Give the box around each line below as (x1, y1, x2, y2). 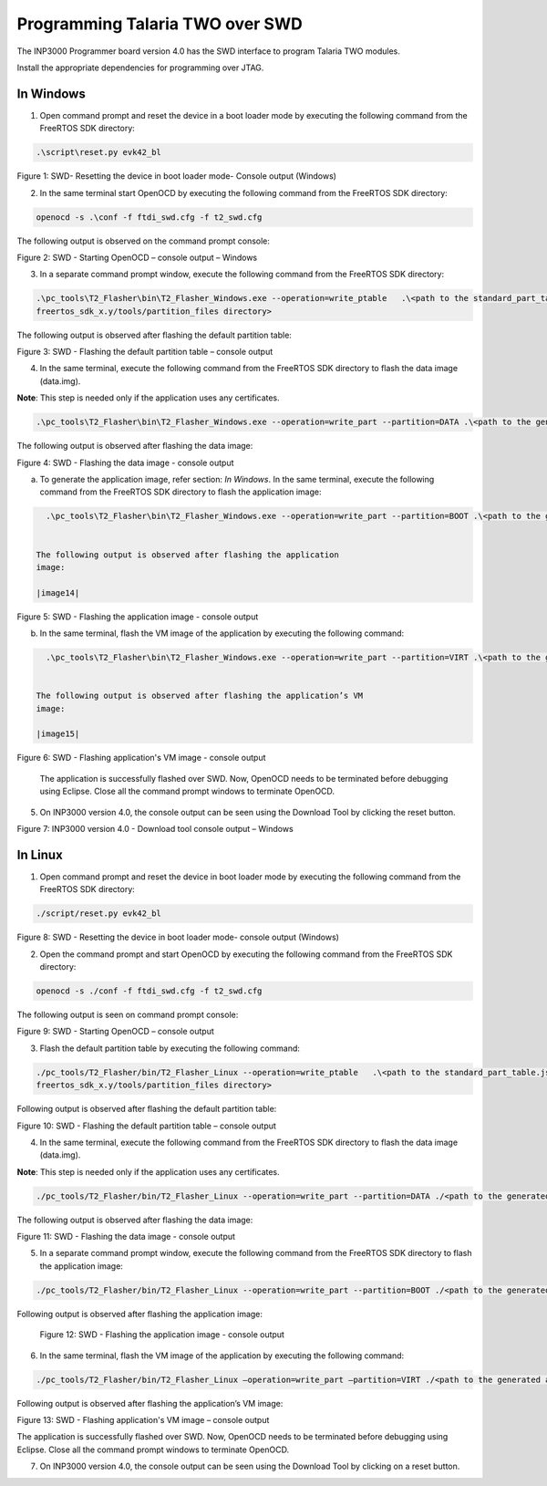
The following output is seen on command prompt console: (16, 1009, 239, 1020)
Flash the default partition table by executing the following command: (39, 1043, 301, 1054)
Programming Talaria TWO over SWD (16, 14, 303, 34)
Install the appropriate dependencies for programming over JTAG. (16, 62, 264, 73)
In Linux (16, 847, 63, 862)
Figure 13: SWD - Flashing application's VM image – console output (16, 1414, 270, 1425)
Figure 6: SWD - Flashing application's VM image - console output (16, 753, 266, 764)
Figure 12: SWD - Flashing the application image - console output (39, 1329, 284, 1340)
